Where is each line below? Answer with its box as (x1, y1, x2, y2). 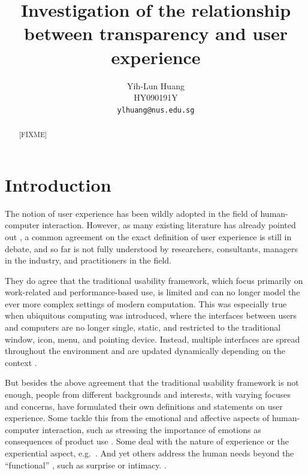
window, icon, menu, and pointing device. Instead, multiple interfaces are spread (5, 332, 300, 345)
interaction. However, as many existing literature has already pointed (42, 219, 296, 231)
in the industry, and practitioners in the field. (5, 254, 171, 267)
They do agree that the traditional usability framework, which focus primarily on (5, 274, 303, 286)
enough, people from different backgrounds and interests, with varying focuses (5, 388, 291, 401)
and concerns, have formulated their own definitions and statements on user (5, 400, 283, 412)
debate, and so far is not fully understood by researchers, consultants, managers (5, 242, 298, 255)
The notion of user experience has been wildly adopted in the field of (5, 207, 258, 219)
